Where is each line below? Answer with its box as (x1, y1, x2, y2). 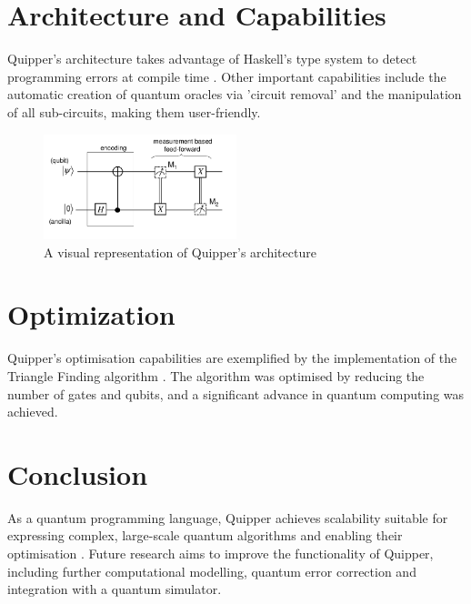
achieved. (7, 402, 58, 421)
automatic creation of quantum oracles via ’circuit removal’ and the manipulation (7, 85, 462, 104)
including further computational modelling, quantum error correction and (7, 561, 416, 580)
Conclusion (7, 455, 148, 492)
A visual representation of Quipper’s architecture (44, 242, 316, 261)
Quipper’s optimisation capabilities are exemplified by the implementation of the (7, 348, 457, 367)
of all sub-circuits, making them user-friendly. (7, 102, 261, 121)
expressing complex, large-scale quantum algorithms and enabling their (7, 526, 403, 545)
